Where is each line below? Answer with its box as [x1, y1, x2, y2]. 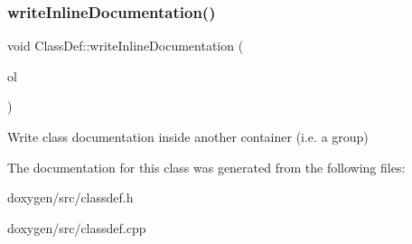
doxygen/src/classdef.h [7, 188, 134, 207]
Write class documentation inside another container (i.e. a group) [7, 127, 369, 145]
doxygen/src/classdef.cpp [7, 218, 146, 237]
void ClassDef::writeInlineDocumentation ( [7, 36, 244, 55]
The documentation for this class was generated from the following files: [7, 157, 406, 176]
